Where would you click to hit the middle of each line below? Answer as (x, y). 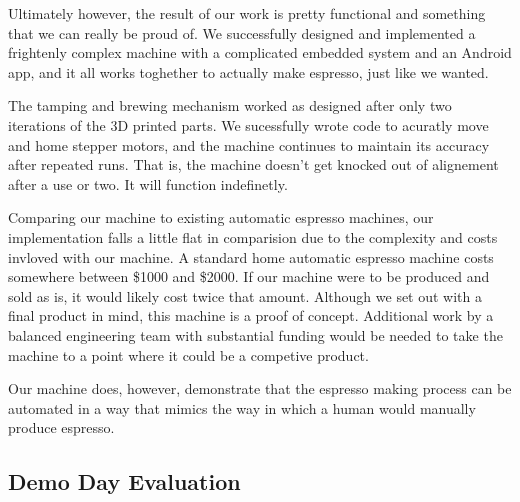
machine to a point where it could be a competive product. (188, 354)
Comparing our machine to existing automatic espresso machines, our (221, 217)
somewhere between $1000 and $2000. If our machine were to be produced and (249, 276)
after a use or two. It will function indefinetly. (148, 183)
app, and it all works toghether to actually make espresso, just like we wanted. (248, 71)
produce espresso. (61, 427)
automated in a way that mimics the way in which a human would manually (242, 407)
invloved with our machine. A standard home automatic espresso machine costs (251, 256)
